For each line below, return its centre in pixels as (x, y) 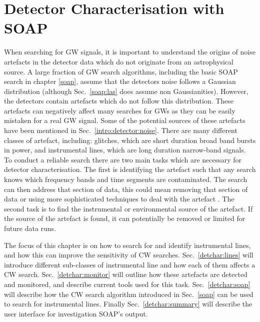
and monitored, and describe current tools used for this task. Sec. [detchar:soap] (127, 284)
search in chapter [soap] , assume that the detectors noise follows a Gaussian (120, 81)
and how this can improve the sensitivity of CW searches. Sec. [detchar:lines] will (129, 255)
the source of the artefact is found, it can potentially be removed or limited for (125, 218)
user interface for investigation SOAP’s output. (76, 313)
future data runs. (30, 228)
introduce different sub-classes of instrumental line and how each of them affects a (130, 264)
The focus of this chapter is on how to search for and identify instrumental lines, (127, 245)
